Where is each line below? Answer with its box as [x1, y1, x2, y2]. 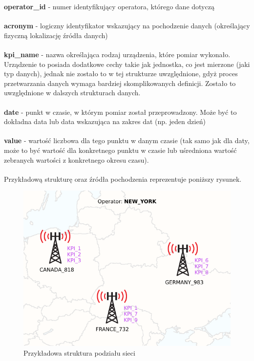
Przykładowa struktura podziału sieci [23, 347, 135, 358]
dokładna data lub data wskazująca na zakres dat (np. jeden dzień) [4, 116, 206, 127]
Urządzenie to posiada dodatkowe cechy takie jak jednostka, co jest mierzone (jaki [4, 59, 250, 69]
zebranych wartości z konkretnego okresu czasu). [4, 154, 149, 165]
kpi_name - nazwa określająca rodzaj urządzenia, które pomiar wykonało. [4, 49, 231, 59]
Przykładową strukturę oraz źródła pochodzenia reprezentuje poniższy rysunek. [4, 173, 242, 184]
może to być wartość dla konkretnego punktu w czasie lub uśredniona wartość [4, 145, 237, 155]
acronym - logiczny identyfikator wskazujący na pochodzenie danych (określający [4, 21, 250, 31]
